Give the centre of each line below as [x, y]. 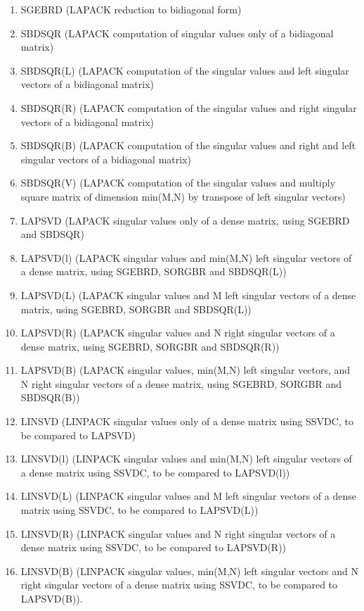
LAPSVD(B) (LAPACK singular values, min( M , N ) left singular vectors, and [186, 370]
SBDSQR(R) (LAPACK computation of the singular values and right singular [189, 107]
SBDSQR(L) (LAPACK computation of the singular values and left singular [185, 70]
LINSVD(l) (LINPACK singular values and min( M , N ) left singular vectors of [186, 459]
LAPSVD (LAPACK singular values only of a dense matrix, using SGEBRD [185, 220]
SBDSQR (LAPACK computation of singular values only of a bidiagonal [177, 33]
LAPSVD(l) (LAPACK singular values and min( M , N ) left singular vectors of [186, 257]
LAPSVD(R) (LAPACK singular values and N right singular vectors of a [178, 333]
